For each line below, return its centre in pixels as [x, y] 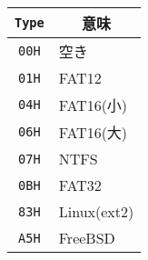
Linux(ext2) [96, 211]
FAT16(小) [93, 105]
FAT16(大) [93, 132]
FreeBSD [87, 238]
